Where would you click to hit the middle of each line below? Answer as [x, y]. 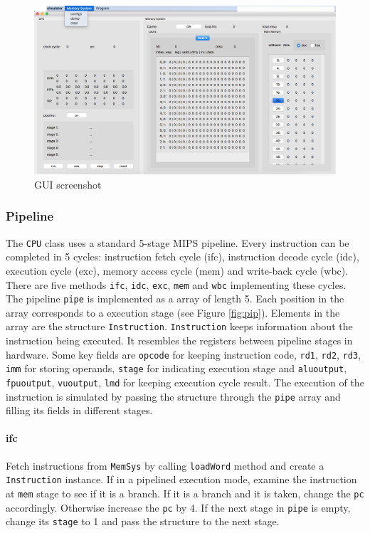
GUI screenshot [68, 184]
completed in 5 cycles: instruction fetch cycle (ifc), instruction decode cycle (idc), [183, 257]
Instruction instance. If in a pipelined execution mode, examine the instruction [181, 479]
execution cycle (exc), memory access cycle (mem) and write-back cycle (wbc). [177, 270]
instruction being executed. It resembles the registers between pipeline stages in [179, 341]
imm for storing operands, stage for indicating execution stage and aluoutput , [176, 368]
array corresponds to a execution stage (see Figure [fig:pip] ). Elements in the [173, 312]
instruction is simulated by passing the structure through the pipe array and [173, 396]
